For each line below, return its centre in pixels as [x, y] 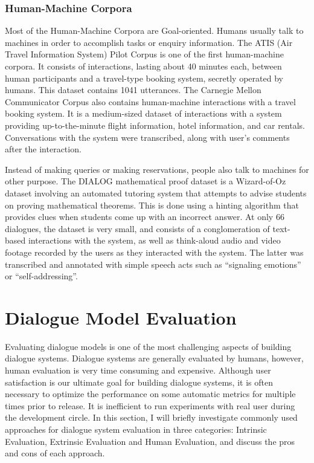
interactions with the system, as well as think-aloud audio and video [154, 240]
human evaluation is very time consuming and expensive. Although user [138, 370]
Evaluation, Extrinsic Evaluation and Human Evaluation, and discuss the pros [150, 441]
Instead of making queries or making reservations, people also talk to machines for [157, 169]
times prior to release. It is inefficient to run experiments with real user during [150, 405]
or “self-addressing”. [41, 276]
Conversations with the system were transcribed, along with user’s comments [147, 137]
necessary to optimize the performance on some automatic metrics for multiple [150, 394]
